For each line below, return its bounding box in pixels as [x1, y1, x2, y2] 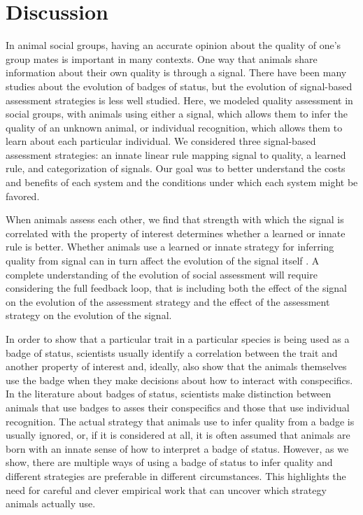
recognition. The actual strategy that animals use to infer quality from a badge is [6, 414, 355, 428]
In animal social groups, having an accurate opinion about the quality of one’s [6, 38, 341, 52]
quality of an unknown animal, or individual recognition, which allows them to [6, 120, 343, 134]
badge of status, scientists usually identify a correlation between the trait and [6, 345, 338, 360]
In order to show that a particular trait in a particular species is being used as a [6, 332, 350, 346]
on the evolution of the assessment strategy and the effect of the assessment [6, 294, 330, 309]
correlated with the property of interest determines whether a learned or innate [6, 225, 346, 240]
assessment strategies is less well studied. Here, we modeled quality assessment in [6, 92, 353, 107]
